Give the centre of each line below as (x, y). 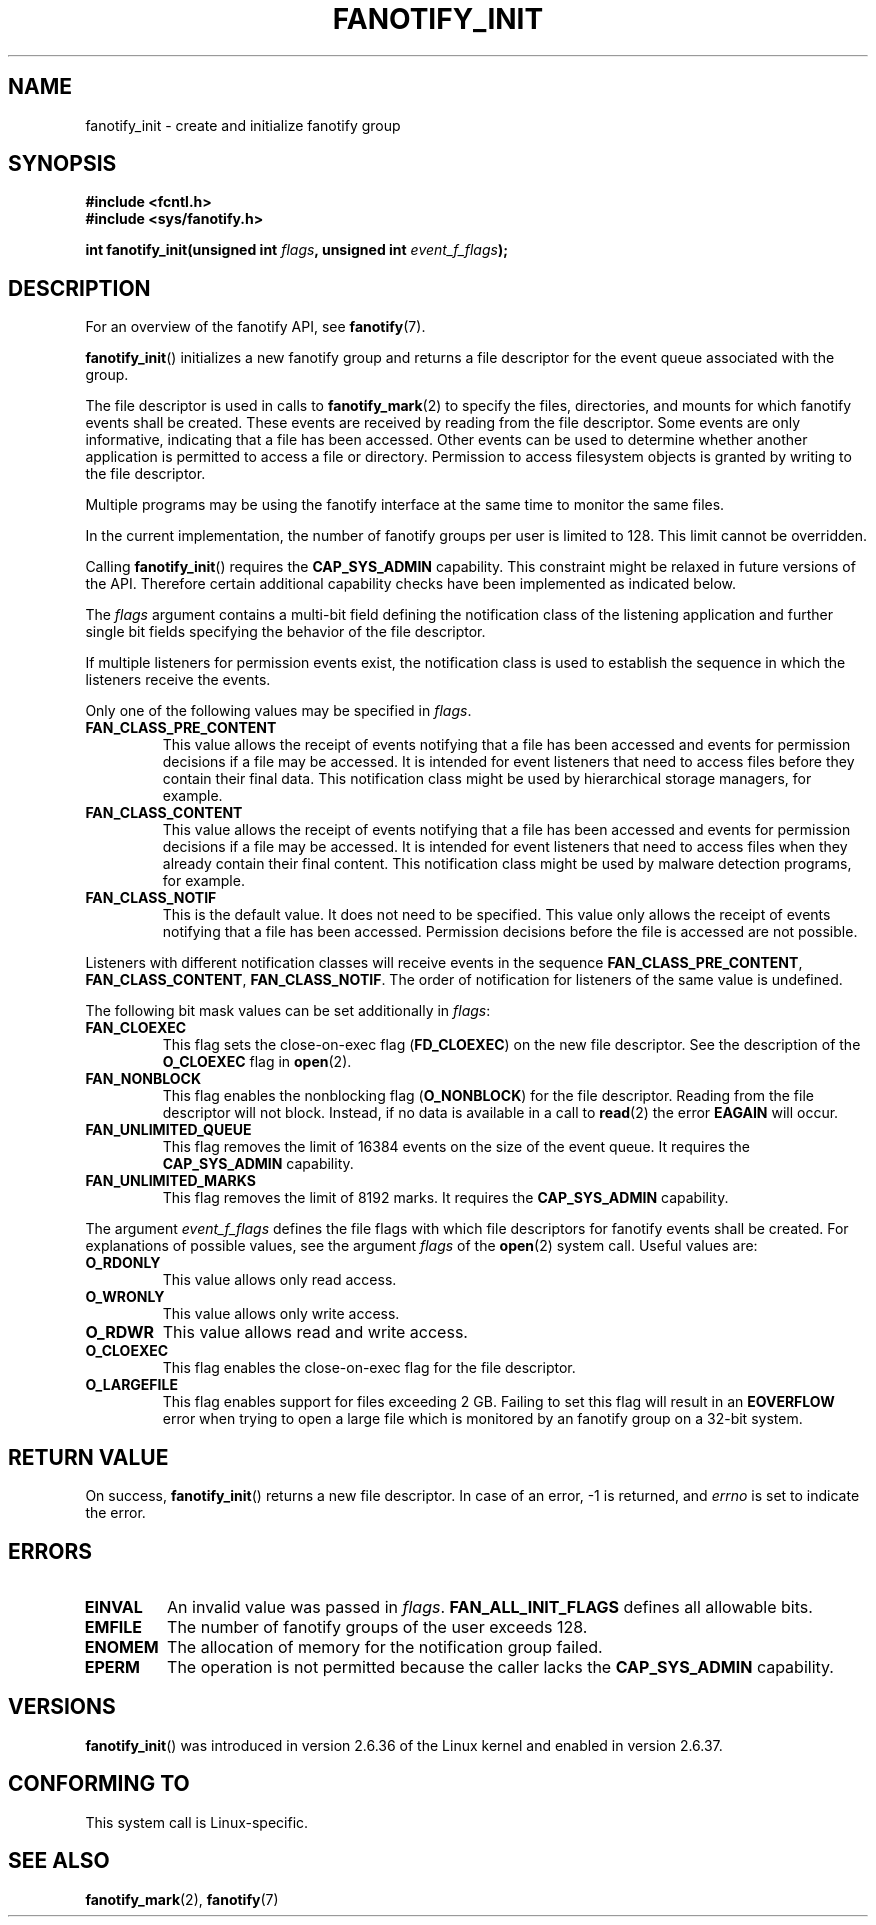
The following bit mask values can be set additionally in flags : (288, 1011)
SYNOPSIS (62, 164)
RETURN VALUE (88, 1457)
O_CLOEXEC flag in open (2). (257, 1062)
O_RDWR (120, 1332)
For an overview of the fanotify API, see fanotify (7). (255, 327)
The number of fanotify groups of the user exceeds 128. (377, 1626)
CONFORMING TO (99, 1784)
